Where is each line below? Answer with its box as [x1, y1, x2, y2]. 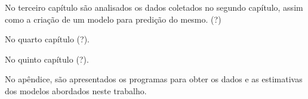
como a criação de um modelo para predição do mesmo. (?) [5, 13, 221, 25]
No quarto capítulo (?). [5, 33, 90, 45]
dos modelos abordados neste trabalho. [5, 84, 147, 97]
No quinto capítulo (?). [5, 52, 89, 65]
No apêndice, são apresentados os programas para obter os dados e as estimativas [5, 73, 303, 85]
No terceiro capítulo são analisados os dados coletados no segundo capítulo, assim [5, 1, 303, 13]
